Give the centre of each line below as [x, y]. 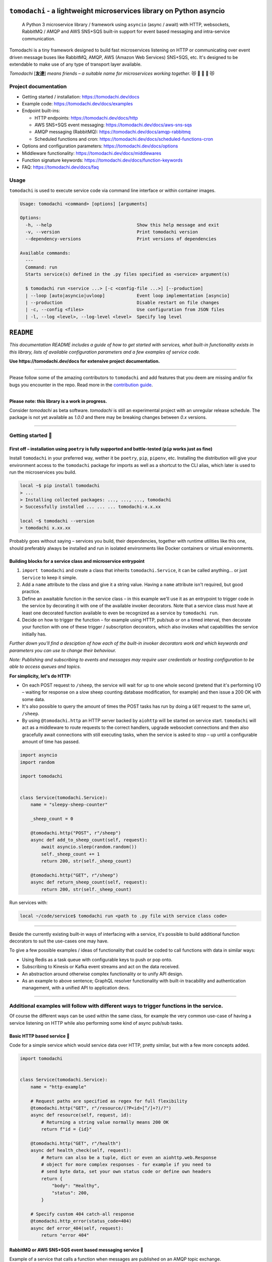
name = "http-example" [58, 1087]
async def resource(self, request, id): [81, 1115]
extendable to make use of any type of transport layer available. [76, 64]
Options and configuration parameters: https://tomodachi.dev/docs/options [100, 146]
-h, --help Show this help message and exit [122, 225]
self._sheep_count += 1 [71, 854]
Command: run [41, 267]
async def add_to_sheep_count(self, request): [89, 840]
